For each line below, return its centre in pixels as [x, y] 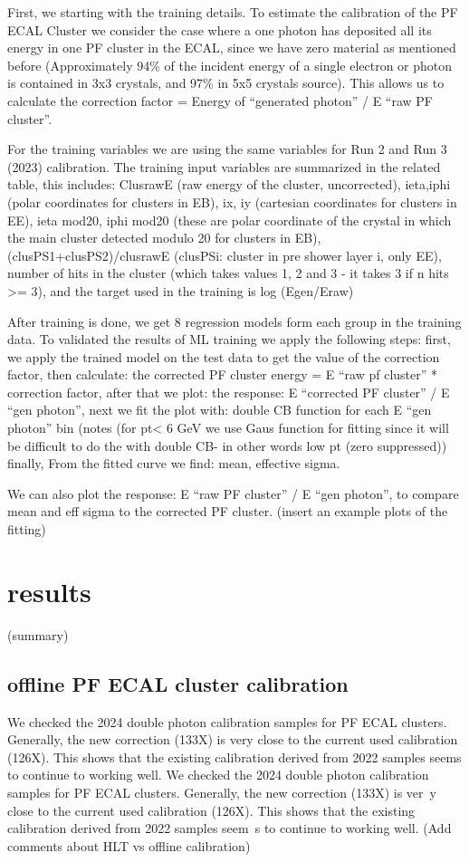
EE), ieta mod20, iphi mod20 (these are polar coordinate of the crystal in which [230, 220]
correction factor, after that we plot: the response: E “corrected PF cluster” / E [229, 392]
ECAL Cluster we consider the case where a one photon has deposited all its [220, 29]
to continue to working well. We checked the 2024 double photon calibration [218, 775]
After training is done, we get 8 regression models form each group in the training [234, 321]
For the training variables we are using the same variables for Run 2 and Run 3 [227, 149]
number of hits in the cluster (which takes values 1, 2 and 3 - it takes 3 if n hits [228, 273]
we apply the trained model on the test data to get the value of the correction [224, 356]
